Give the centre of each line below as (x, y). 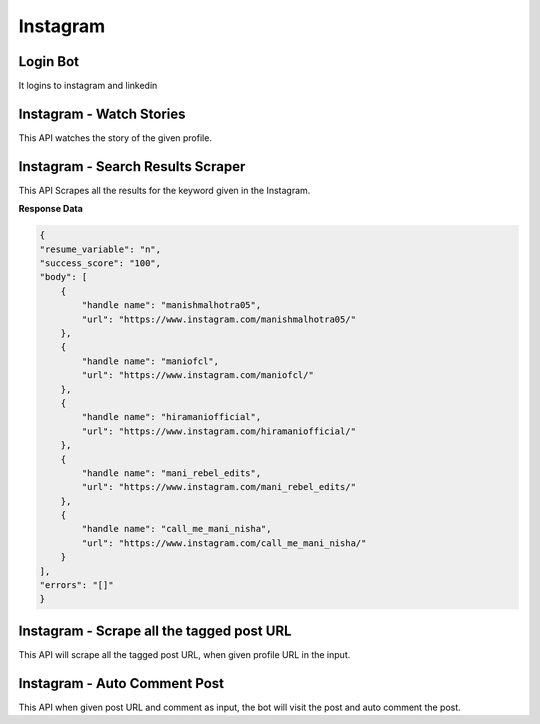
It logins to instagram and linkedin (88, 86)
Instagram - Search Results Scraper (132, 166)
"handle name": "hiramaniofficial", (171, 417)
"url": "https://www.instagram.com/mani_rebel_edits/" (219, 487)
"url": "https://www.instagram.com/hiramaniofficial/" (219, 431)
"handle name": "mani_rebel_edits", (171, 473)
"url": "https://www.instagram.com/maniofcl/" (197, 375)
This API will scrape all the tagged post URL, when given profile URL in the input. (184, 654)
